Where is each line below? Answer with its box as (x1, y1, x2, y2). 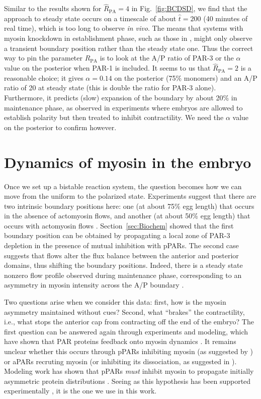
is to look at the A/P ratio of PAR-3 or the (100, 52, 234, 63)
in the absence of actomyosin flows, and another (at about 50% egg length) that (4, 210, 250, 221)
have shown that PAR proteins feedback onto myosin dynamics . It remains (4, 336, 236, 347)
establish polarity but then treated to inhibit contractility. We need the (4, 112, 224, 123)
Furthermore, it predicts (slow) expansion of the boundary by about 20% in (4, 92, 237, 102)
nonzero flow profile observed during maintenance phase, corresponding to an (4, 269, 242, 280)
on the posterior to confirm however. (4, 122, 117, 132)
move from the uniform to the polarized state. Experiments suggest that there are (4, 191, 256, 201)
